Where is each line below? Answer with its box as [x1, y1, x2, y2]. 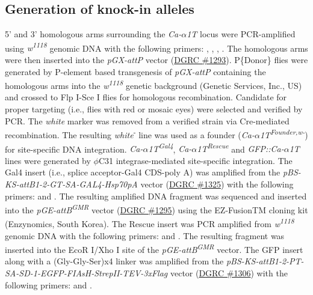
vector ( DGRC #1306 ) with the [170, 267, 288, 279]
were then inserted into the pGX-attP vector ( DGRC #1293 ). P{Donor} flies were [5, 53, 308, 66]
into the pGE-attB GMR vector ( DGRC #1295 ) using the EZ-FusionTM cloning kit [5, 202, 308, 216]
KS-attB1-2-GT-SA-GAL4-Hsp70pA [5, 177, 138, 190]
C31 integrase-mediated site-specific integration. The [98, 154, 293, 166]
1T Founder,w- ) [259, 127, 308, 141]
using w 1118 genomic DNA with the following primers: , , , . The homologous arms [5, 40, 308, 54]
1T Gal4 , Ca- [148, 141, 192, 155]
